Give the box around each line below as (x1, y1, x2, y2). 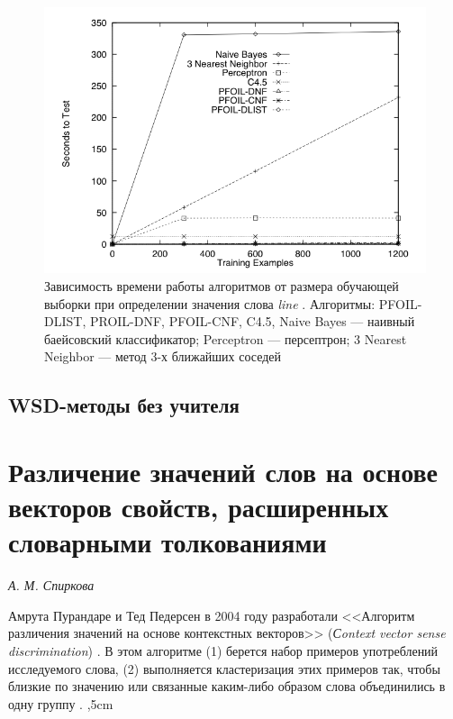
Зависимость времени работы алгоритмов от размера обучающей (44, 276, 399, 295)
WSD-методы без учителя (8, 391, 240, 419)
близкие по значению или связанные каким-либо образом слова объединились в (8, 677, 446, 696)
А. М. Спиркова (8, 576, 95, 595)
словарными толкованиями (8, 523, 327, 560)
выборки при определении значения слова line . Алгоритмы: (44, 294, 376, 313)
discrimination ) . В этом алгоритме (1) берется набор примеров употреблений (8, 642, 439, 660)
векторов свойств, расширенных (8, 488, 389, 525)
